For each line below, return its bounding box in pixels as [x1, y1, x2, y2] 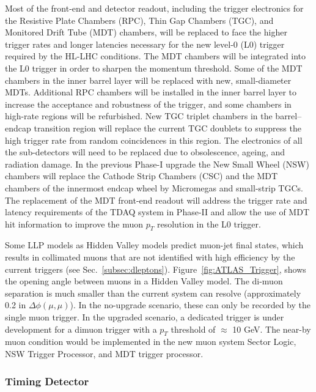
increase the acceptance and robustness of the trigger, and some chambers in [5, 97, 292, 110]
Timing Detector [5, 373, 89, 388]
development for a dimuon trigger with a [5, 322, 157, 335]
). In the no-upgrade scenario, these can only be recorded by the [70, 298, 311, 311]
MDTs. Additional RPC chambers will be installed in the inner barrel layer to [5, 86, 297, 98]
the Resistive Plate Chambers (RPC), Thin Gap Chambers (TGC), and [5, 13, 274, 26]
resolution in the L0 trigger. [156, 217, 261, 230]
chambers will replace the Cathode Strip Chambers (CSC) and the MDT [5, 169, 278, 182]
